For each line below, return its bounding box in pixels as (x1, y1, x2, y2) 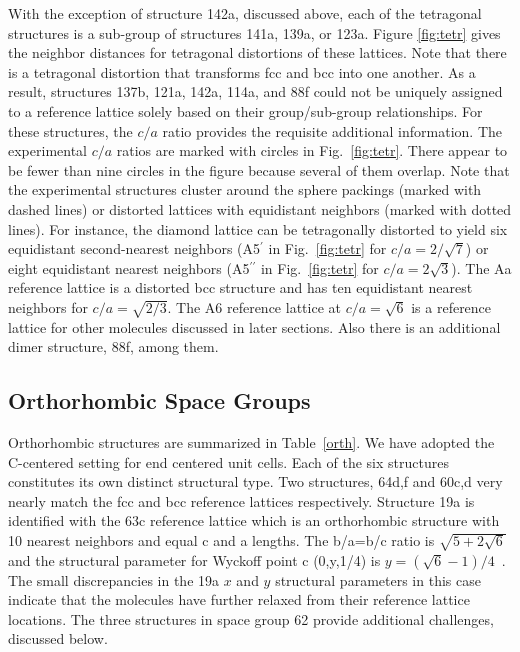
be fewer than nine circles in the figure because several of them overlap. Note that (8, 159, 510, 180)
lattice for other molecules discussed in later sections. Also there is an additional (8, 316, 501, 337)
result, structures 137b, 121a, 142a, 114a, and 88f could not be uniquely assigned (8, 81, 503, 102)
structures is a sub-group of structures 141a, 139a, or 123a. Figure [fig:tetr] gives (8, 22, 501, 43)
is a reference (411, 296, 492, 317)
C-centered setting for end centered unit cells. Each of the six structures (8, 451, 449, 472)
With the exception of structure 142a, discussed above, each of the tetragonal (8, 3, 482, 23)
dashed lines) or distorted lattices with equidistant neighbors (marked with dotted (8, 198, 512, 219)
